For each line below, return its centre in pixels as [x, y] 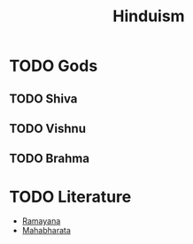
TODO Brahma [50, 159]
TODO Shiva [43, 99]
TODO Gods [54, 66]
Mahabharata [46, 231]
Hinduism [149, 16]
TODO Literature [70, 197]
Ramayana [41, 221]
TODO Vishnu [48, 129]
